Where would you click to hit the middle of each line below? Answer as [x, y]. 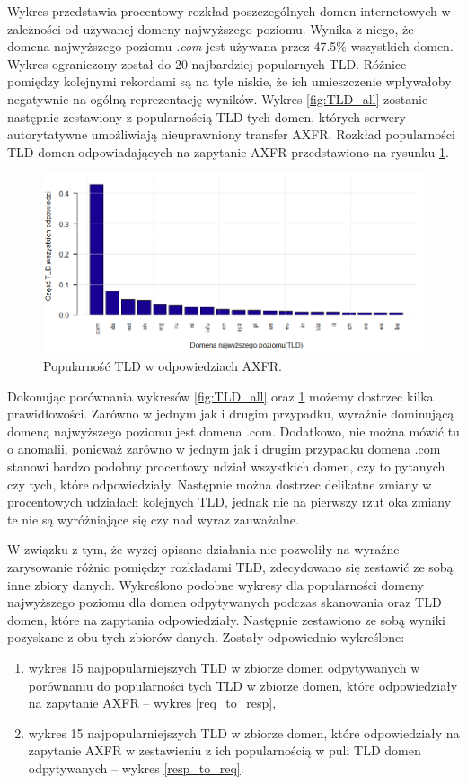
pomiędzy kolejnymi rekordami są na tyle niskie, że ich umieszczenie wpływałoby [229, 81]
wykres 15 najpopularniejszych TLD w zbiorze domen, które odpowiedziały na [244, 732]
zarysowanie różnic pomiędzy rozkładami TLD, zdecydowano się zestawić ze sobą [230, 567]
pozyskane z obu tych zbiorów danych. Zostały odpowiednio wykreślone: [206, 637]
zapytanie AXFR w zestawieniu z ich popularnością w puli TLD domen [225, 750]
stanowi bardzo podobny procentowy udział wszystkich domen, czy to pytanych [226, 467]
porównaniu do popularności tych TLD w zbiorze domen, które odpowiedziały [243, 685]
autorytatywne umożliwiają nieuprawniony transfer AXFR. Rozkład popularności [231, 134]
